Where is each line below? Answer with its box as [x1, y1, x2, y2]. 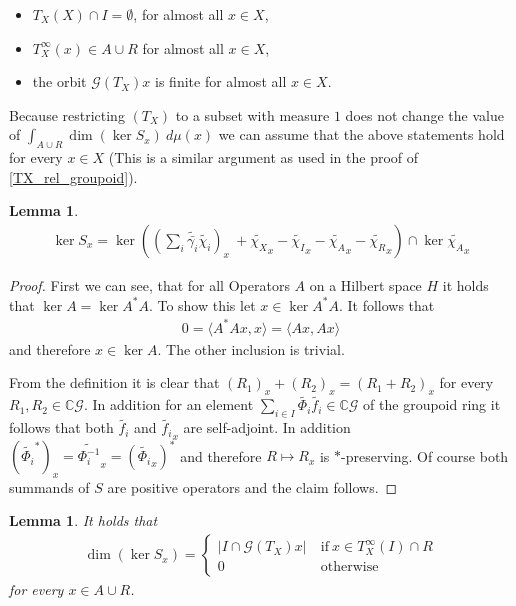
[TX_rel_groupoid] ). [9, 166, 138, 187]
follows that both [9, 417, 114, 438]
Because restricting [9, 104, 125, 125]
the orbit [32, 71, 87, 92]
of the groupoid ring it [363, 394, 501, 415]
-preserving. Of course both [341, 445, 509, 466]
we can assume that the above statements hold [218, 124, 505, 145]
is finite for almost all [155, 71, 287, 92]
